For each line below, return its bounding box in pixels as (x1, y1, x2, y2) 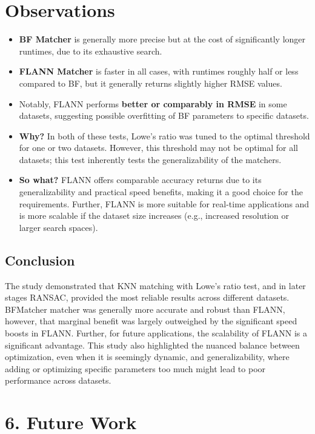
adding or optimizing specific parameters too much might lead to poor (5, 362, 266, 375)
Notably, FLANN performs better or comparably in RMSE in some (19, 97, 287, 110)
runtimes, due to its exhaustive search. (19, 44, 162, 57)
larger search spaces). (19, 221, 98, 233)
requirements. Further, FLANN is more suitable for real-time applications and (19, 197, 310, 210)
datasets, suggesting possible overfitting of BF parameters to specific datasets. (19, 109, 309, 122)
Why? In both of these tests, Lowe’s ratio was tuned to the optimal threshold (19, 129, 310, 142)
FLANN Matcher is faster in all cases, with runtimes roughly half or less (19, 65, 299, 78)
